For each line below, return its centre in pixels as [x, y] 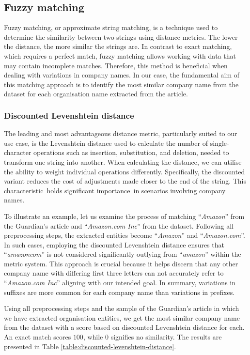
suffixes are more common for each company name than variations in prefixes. [119, 292]
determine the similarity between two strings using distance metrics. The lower [121, 37]
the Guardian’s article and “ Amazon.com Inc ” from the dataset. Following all [119, 225]
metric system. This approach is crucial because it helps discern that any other [121, 263]
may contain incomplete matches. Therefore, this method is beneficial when [116, 65]
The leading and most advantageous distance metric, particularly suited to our [121, 133]
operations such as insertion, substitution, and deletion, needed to [131, 152]
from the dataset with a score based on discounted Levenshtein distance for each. [124, 327]
